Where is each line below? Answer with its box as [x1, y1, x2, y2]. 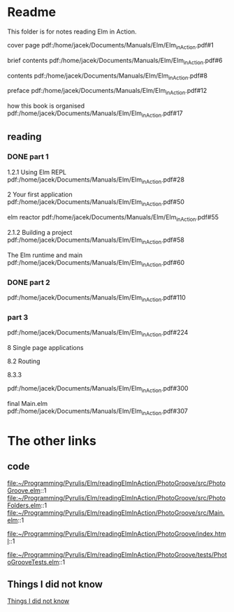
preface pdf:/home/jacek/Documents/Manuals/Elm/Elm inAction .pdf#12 [7, 87, 207, 96]
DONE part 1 [7, 152, 49, 161]
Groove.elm [7, 486, 41, 495]
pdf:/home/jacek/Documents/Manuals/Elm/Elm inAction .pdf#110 [7, 293, 187, 303]
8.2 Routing [7, 357, 41, 365]
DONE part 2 [7, 277, 50, 287]
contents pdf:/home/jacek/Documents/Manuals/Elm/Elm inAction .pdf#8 [7, 71, 208, 81]
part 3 [7, 312, 29, 322]
